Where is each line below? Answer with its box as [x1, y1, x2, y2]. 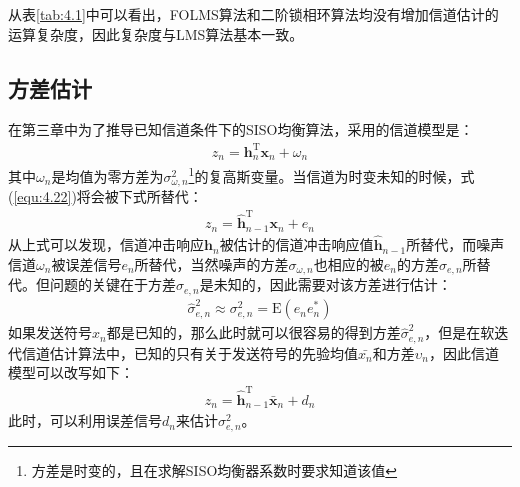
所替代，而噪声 [406, 234, 505, 255]
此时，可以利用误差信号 [8, 410, 162, 431]
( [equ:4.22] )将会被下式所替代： [8, 186, 203, 207]
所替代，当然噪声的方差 [134, 253, 289, 274]
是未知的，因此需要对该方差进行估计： [199, 274, 452, 295]
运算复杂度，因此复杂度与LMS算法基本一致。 [8, 23, 304, 44]
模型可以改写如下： [8, 362, 134, 383]
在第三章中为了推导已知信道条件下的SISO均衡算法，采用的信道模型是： [8, 119, 474, 140]
